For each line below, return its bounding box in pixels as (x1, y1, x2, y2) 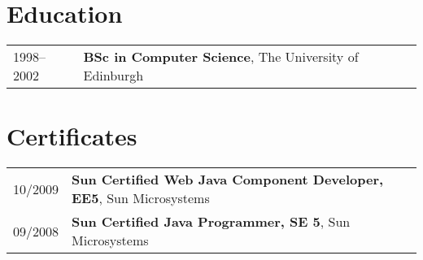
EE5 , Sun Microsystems (72, 188, 210, 208)
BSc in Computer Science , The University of (83, 47, 359, 67)
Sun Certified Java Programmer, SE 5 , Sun (72, 212, 351, 232)
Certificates (7, 119, 137, 153)
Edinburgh (83, 66, 144, 85)
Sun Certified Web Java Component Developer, (72, 170, 384, 189)
